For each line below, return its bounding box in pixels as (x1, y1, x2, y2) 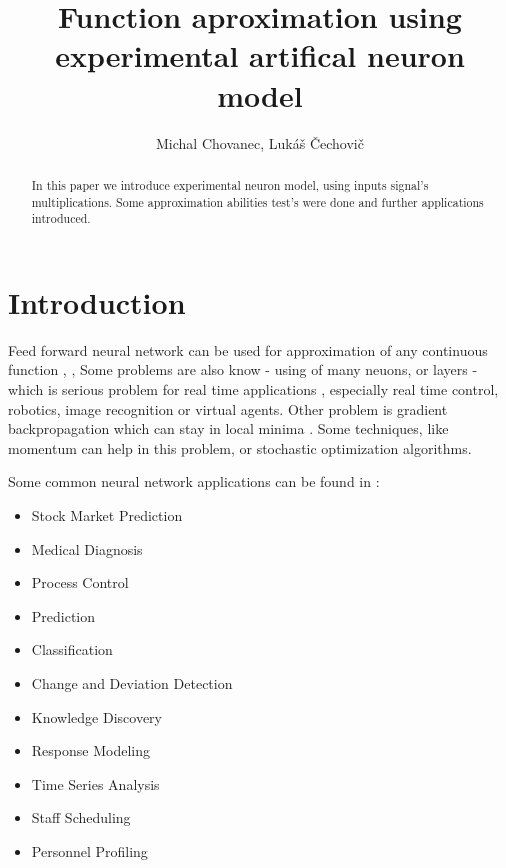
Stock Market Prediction (31, 504, 183, 525)
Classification (31, 639, 113, 660)
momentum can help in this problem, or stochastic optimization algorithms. (8, 437, 472, 458)
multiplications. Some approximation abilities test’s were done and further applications (31, 193, 484, 210)
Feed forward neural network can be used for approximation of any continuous (8, 339, 488, 360)
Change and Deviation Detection (31, 672, 233, 693)
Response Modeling (31, 740, 150, 761)
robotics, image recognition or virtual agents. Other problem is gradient (8, 398, 448, 419)
